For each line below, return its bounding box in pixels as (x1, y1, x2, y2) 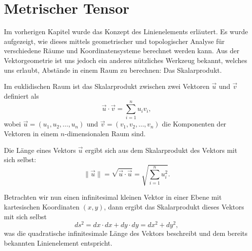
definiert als (4, 90, 39, 101)
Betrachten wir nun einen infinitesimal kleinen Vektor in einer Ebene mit (4, 192, 222, 202)
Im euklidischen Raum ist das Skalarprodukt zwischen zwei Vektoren (4, 81, 210, 91)
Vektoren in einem (4, 128, 58, 138)
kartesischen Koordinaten (4, 201, 80, 211)
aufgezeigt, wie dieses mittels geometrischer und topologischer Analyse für (4, 36, 225, 46)
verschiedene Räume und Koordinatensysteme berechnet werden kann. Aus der (4, 45, 239, 56)
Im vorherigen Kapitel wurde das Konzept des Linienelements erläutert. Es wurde (4, 26, 248, 37)
